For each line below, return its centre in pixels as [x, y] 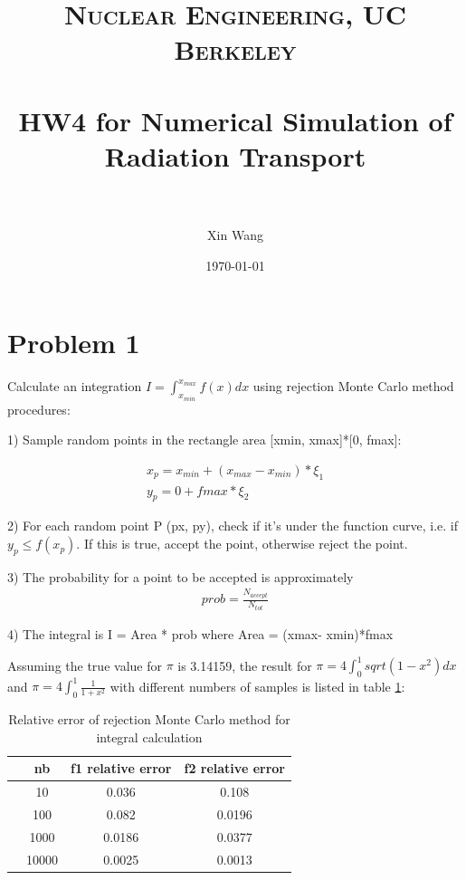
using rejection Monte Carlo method [353, 386]
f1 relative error [121, 768]
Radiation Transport [235, 155]
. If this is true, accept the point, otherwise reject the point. [242, 544]
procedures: [39, 409]
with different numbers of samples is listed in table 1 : [257, 686]
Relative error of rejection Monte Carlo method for [149, 719]
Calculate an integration [75, 386]
